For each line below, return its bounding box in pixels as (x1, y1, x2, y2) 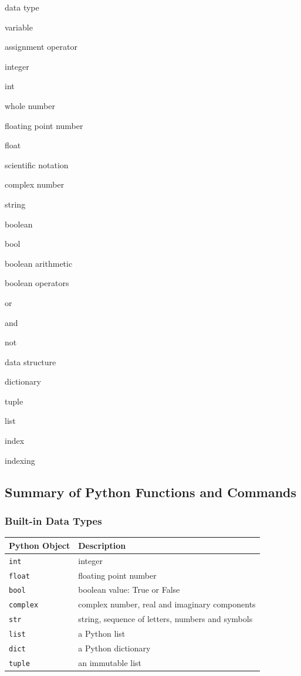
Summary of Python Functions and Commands (5, 483, 297, 501)
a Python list (78, 627, 126, 640)
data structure (5, 355, 56, 368)
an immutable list (78, 656, 142, 668)
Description (78, 539, 126, 551)
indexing (5, 454, 35, 466)
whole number (5, 99, 55, 111)
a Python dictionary (78, 642, 151, 654)
